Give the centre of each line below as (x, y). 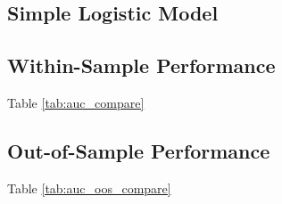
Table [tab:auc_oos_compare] (89, 188)
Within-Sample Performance (141, 65)
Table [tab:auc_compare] (76, 102)
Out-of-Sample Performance (139, 150)
